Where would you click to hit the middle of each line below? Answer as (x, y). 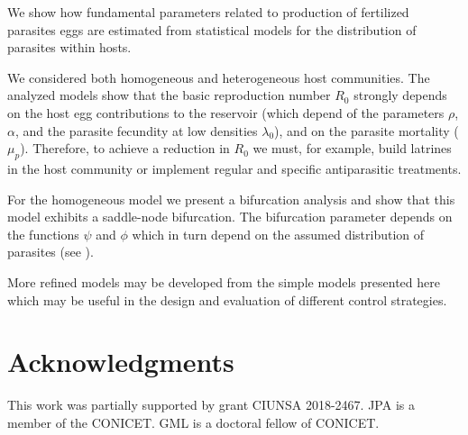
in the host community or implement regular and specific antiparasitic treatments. (234, 168)
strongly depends (400, 95)
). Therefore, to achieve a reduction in (125, 148)
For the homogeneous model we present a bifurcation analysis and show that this (231, 199)
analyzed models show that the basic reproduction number (169, 95)
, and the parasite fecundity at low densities (136, 130)
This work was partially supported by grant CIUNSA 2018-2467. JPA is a (211, 405)
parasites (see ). (50, 252)
